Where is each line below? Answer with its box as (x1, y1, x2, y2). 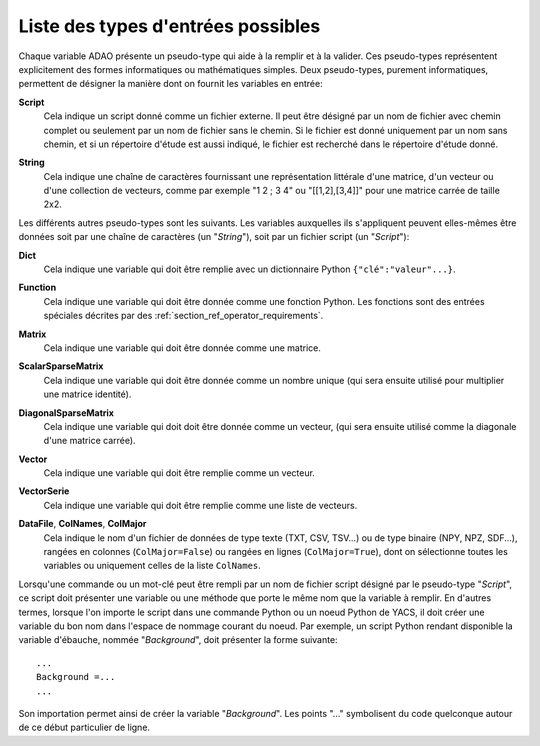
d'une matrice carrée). (43, 435, 136, 447)
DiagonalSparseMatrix (18, 406, 115, 419)
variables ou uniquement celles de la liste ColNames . (43, 560, 262, 572)
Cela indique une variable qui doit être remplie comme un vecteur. (43, 467, 315, 479)
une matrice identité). (43, 388, 132, 400)
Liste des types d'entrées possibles (18, 15, 321, 37)
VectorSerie (18, 485, 70, 497)
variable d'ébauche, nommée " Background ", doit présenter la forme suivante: (18, 634, 339, 646)
